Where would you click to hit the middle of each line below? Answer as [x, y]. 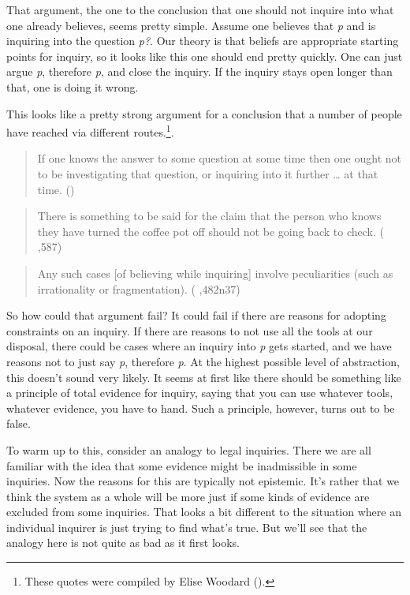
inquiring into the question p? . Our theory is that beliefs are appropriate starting [203, 41]
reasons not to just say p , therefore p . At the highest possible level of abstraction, [203, 361]
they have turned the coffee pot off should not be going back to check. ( [211, 231]
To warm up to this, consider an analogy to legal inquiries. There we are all [189, 449]
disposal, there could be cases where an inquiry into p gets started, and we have [199, 346]
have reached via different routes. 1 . [90, 131]
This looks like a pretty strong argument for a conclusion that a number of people [204, 113]
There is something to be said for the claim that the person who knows [209, 216]
